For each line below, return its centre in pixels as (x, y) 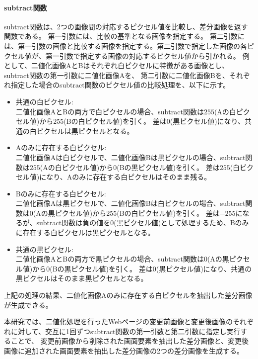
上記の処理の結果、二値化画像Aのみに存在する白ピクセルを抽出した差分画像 (128, 295)
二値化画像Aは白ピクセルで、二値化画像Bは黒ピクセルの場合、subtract (130, 157)
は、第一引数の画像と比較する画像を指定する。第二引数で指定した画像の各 (126, 45)
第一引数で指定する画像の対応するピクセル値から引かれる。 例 (147, 55)
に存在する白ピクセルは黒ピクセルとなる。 (85, 232)
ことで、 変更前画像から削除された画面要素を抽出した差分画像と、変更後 (130, 341)
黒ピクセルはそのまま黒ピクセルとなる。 (82, 278)
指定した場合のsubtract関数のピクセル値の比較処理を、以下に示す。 (120, 85)
